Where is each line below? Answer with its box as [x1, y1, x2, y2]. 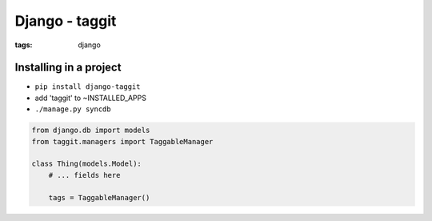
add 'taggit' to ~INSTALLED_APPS [34, 93, 147, 102]
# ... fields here [48, 171, 121, 179]
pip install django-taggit [34, 82, 141, 91]
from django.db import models [31, 126, 150, 135]
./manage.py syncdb [34, 105, 111, 114]
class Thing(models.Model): [31, 159, 142, 168]
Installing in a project [14, 61, 122, 74]
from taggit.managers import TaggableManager [31, 137, 214, 146]
